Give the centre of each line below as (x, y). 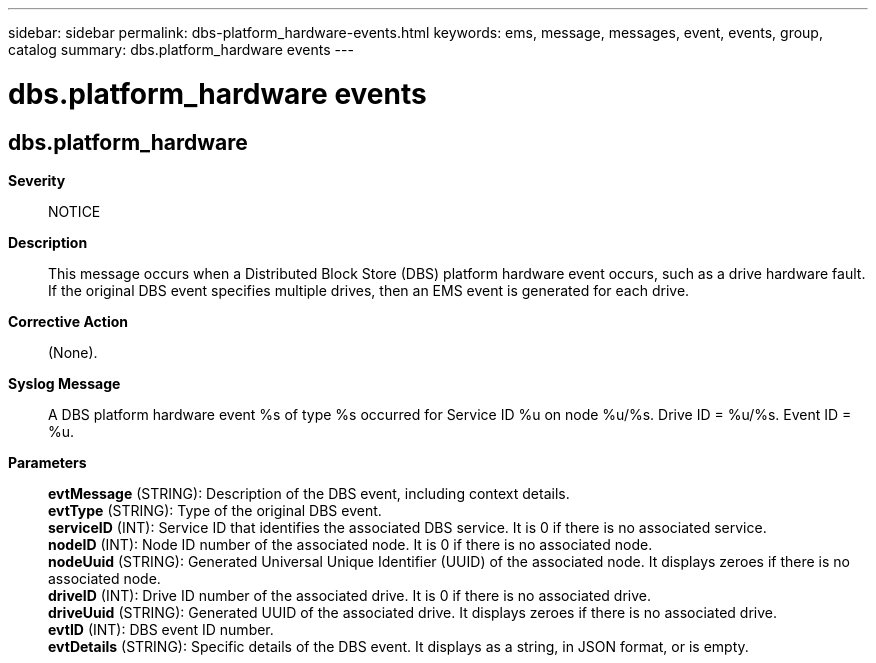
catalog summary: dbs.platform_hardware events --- (181, 49)
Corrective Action (68, 321)
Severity (37, 180)
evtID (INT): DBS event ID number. (161, 629)
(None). (73, 352)
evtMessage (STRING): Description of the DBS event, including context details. (309, 493)
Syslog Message (64, 383)
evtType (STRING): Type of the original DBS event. (215, 510)
